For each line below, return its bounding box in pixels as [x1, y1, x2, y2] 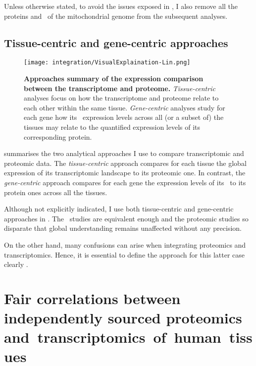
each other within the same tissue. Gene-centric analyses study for [24, 102, 225, 112]
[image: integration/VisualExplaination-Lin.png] [24, 59, 191, 66]
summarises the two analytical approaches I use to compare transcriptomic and [4, 148, 244, 158]
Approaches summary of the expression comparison [24, 73, 204, 84]
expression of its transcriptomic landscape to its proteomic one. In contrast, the [4, 167, 246, 178]
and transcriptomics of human [4, 327, 221, 347]
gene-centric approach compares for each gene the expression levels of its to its [4, 177, 246, 187]
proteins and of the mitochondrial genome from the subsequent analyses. [4, 10, 228, 21]
